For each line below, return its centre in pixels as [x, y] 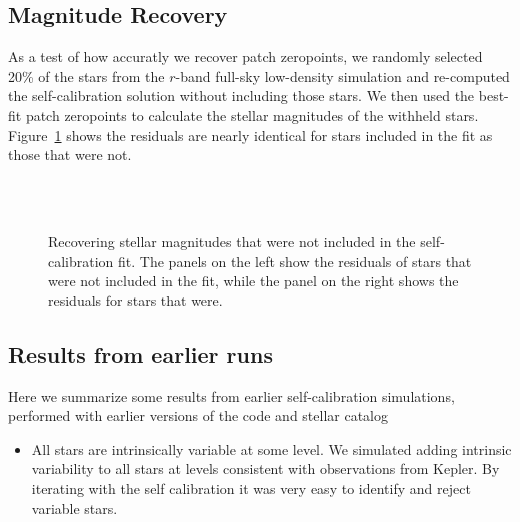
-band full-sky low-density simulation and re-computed [342, 75]
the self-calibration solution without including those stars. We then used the [241, 95]
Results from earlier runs [140, 353]
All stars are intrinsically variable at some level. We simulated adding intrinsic [271, 448]
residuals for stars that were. [135, 299]
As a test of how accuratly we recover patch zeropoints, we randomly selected [245, 56]
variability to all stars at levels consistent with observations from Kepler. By [265, 468]
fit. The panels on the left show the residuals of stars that [295, 260]
